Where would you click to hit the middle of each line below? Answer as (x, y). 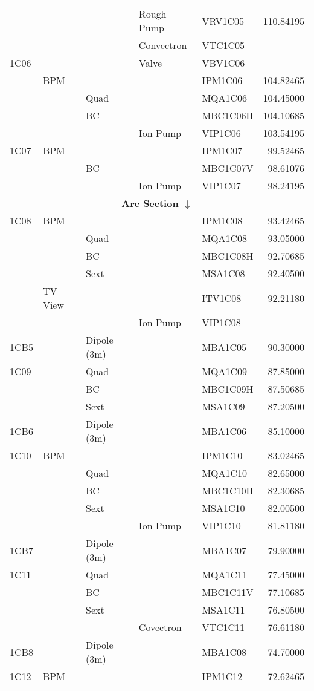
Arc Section (150, 203)
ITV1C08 (222, 298)
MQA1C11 (225, 575)
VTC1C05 (223, 45)
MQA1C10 (225, 473)
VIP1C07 (221, 185)
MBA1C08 (224, 652)
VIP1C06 (221, 133)
